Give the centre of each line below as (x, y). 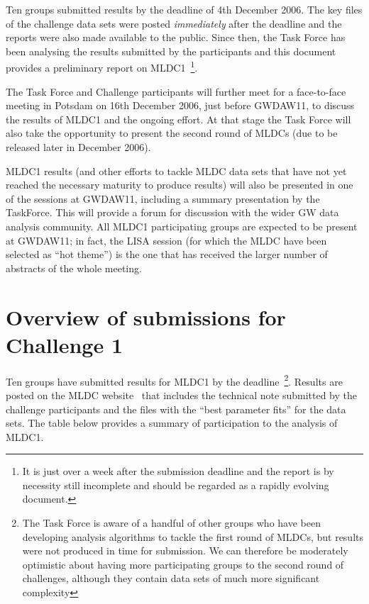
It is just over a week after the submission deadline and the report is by (178, 471)
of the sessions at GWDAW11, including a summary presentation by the (163, 198)
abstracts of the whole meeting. (74, 268)
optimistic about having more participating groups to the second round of (183, 564)
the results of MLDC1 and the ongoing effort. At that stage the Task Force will (178, 119)
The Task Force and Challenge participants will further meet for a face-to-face (176, 91)
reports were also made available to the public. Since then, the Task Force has (176, 37)
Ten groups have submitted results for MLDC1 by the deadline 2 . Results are (174, 380)
